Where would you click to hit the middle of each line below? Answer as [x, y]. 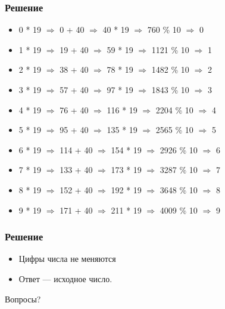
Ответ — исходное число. [65, 278]
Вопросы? [23, 299]
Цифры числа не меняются [67, 259]
